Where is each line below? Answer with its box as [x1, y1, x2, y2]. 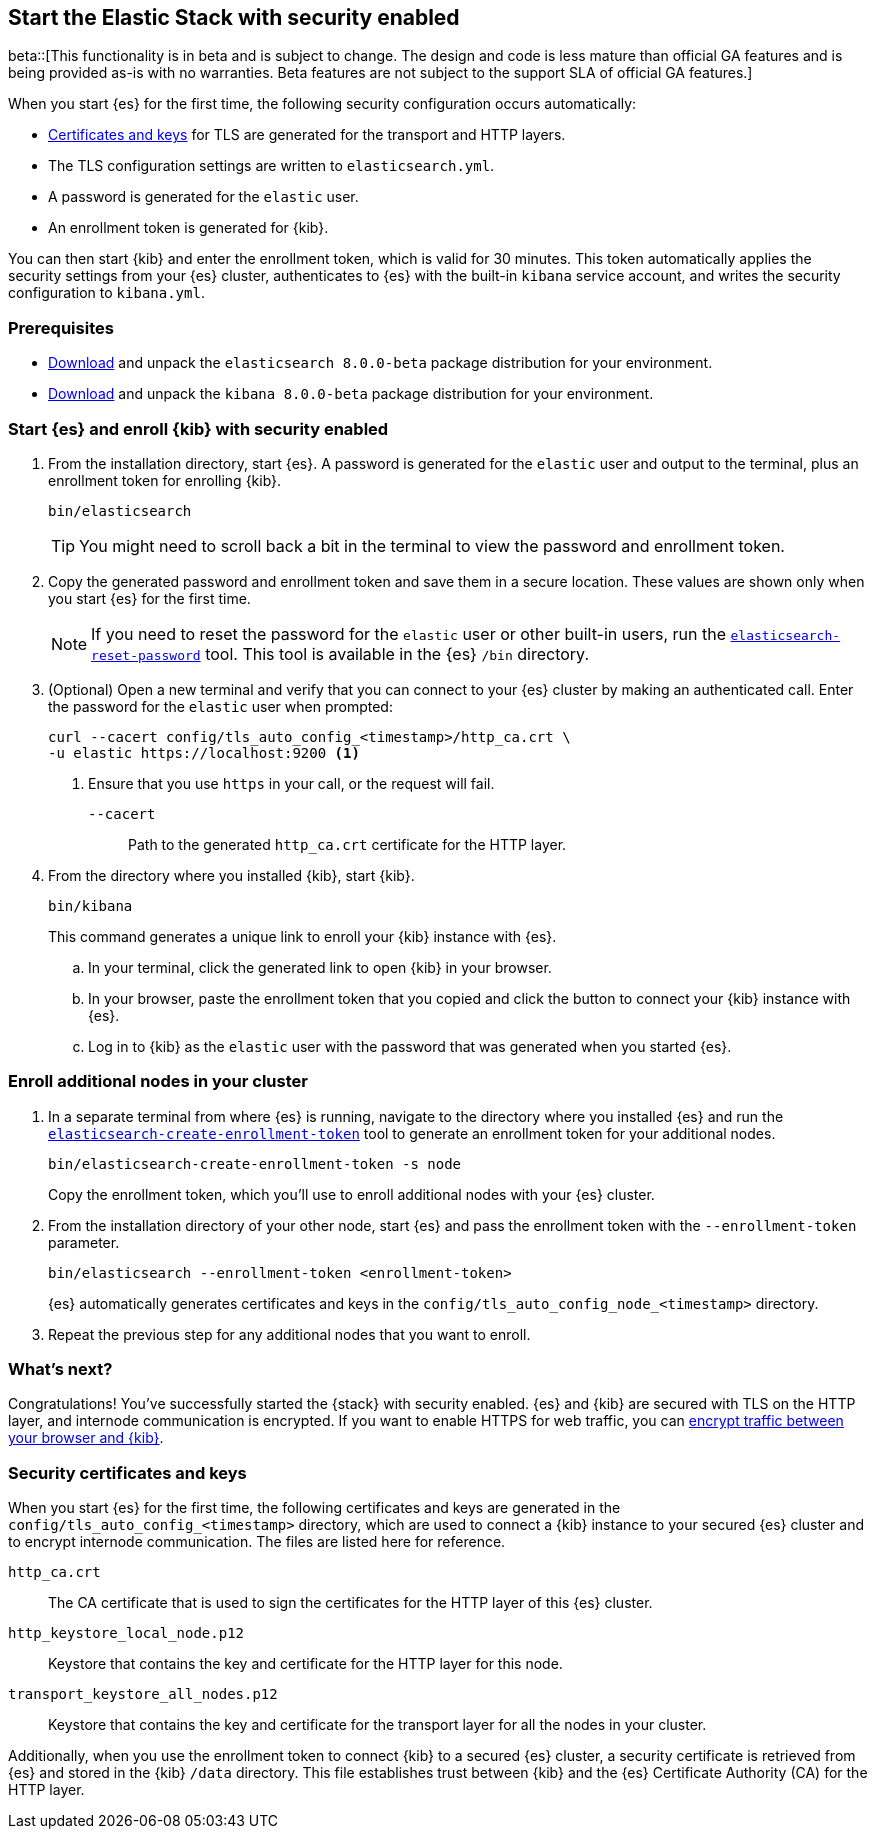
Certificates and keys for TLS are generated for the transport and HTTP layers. [48, 126, 566, 144]
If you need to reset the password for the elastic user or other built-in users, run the [91, 623, 727, 644]
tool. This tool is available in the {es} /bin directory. [205, 643, 589, 664]
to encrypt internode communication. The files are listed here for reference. [8, 1533, 506, 1551]
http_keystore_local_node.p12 [8, 1625, 245, 1642]
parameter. [48, 1233, 120, 1251]
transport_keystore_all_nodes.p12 [8, 1686, 278, 1703]
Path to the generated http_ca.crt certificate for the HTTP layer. [128, 835, 567, 853]
